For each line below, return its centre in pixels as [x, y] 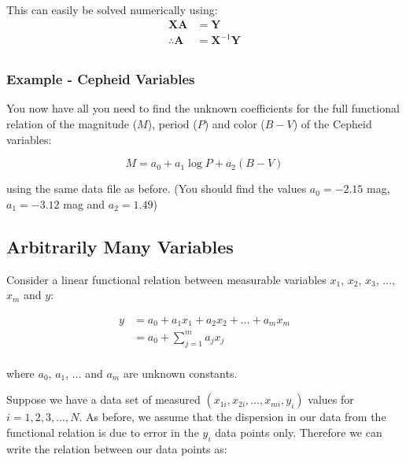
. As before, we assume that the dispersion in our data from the [233, 417]
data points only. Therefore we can [299, 432]
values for [331, 399]
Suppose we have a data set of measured [103, 399]
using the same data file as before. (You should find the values [157, 188]
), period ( [172, 124]
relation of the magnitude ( [72, 124]
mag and [84, 203]
